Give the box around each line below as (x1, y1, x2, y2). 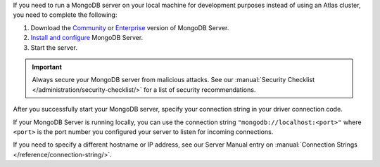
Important (32, 62, 63, 71)
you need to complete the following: (13, 11, 118, 19)
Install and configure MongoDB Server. (30, 34, 144, 42)
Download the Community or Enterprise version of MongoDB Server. (30, 23, 229, 32)
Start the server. (30, 43, 77, 52)
